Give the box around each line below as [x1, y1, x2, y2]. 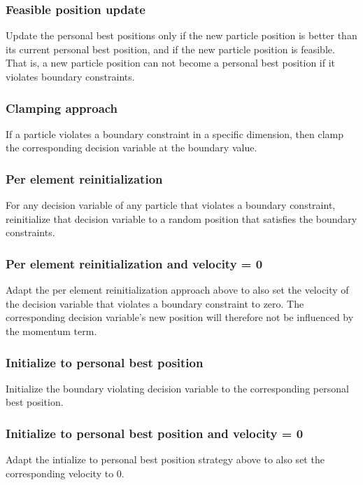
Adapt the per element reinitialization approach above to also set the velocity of [6, 282, 349, 297]
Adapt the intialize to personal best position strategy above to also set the [6, 452, 325, 467]
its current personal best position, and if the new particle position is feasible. [6, 41, 335, 56]
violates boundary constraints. [6, 69, 135, 83]
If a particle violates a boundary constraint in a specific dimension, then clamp [6, 126, 344, 141]
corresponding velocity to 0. [6, 465, 124, 480]
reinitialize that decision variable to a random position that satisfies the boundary [6, 211, 357, 226]
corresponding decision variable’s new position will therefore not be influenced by [6, 310, 354, 325]
